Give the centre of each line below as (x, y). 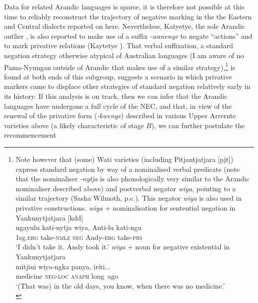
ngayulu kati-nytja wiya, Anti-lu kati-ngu (79, 227)
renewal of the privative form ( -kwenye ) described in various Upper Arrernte (120, 115)
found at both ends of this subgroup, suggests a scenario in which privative (118, 76)
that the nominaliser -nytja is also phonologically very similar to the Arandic (132, 179)
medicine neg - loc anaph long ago (67, 276)
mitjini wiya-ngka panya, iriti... (63, 266)
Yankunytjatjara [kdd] (49, 217)
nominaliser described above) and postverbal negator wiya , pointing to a (126, 188)
